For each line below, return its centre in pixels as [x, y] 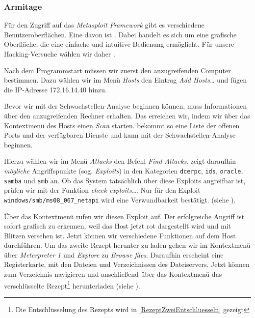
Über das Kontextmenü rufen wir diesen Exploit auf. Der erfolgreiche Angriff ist [124, 216]
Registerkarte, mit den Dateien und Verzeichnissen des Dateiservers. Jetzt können [127, 264]
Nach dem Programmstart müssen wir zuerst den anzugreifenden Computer [117, 70]
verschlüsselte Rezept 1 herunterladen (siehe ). [72, 285]
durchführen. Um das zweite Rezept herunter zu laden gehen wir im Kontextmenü [127, 245]
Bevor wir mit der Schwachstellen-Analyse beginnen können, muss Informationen [125, 106]
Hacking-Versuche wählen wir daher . [60, 54]
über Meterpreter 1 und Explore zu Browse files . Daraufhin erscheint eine [114, 254]
